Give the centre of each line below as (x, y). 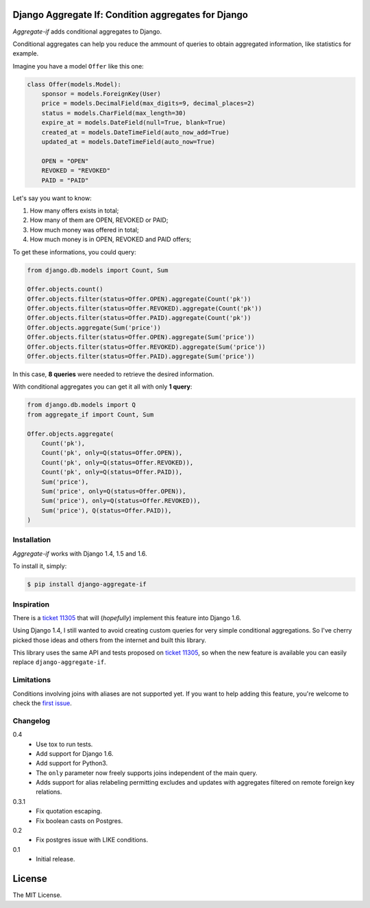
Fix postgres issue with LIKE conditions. (92, 840)
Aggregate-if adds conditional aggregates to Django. (87, 32)
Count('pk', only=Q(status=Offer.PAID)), (112, 472)
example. (26, 53)
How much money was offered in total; (85, 230)
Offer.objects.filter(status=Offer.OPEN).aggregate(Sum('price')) (141, 337)
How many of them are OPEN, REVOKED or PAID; (99, 220)
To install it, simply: (40, 566)
